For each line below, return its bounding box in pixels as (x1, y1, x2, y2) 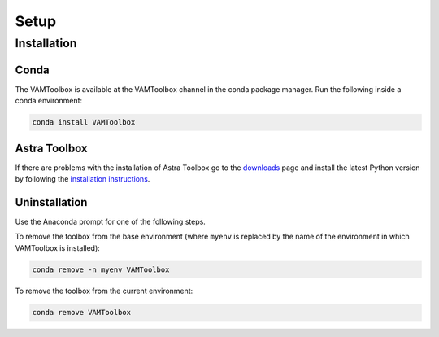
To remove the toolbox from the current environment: (15, 286, 193, 295)
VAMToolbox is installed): (15, 243, 101, 252)
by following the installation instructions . (15, 173, 150, 183)
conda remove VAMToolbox (32, 308, 132, 317)
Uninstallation (15, 195, 88, 209)
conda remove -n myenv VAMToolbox (32, 265, 170, 274)
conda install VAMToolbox (32, 118, 136, 127)
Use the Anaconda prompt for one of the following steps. (15, 217, 206, 226)
